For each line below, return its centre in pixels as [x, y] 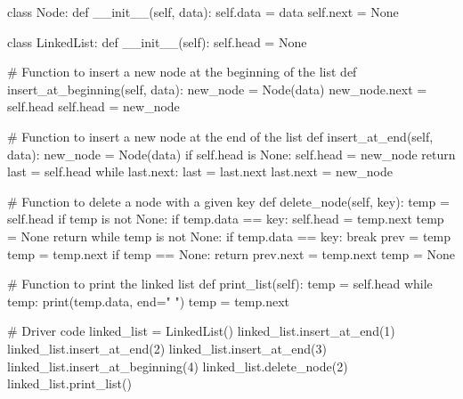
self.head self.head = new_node [93, 106]
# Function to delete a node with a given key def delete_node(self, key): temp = [228, 201]
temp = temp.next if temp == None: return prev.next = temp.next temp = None [231, 253]
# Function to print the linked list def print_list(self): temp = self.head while [220, 284]
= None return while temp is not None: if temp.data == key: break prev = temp [229, 236]
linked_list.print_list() [69, 383]
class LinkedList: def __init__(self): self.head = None [157, 41]
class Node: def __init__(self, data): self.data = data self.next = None [203, 12]
